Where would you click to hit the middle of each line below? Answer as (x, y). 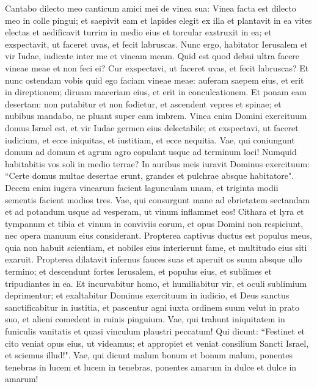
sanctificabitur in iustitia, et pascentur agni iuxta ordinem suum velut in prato (152, 307)
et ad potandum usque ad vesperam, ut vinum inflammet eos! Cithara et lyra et (155, 212)
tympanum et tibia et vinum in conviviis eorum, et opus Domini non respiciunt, (154, 223)
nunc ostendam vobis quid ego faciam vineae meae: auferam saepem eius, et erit (155, 80)
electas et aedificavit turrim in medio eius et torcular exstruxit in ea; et (138, 32)
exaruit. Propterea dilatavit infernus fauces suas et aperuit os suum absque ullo (154, 259)
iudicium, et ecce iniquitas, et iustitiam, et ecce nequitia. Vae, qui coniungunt (150, 139)
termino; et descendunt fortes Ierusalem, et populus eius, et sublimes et (138, 271)
